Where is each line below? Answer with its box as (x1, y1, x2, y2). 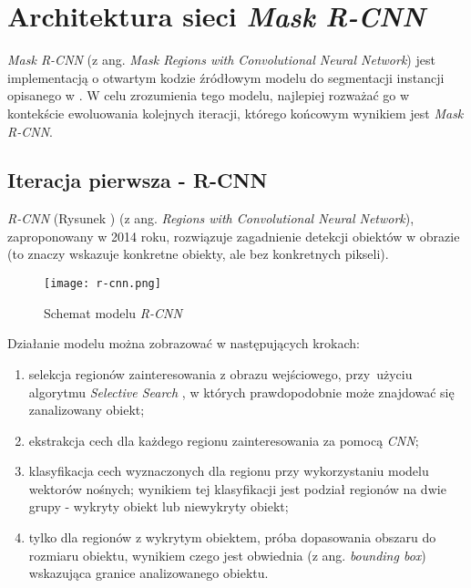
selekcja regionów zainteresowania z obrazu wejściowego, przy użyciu (28, 364, 413, 383)
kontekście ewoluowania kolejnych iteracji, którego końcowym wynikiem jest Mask (7, 103, 464, 122)
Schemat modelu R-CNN (44, 303, 182, 322)
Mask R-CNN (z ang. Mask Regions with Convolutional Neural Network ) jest (7, 50, 435, 69)
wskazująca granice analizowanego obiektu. (28, 563, 269, 583)
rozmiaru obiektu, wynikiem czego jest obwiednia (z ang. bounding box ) (28, 545, 426, 564)
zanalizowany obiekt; (28, 400, 145, 419)
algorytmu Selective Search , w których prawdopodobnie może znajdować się (28, 382, 455, 401)
